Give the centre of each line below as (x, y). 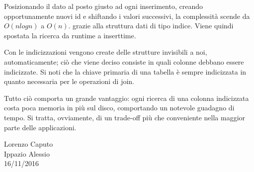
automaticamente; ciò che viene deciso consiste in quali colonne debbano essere (124, 61)
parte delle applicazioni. (40, 127)
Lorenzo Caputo (29, 144)
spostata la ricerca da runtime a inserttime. (70, 35)
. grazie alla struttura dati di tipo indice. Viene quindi (151, 26)
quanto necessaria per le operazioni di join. (69, 81)
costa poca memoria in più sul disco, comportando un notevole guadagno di (119, 108)
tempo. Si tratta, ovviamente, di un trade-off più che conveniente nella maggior (125, 117)
